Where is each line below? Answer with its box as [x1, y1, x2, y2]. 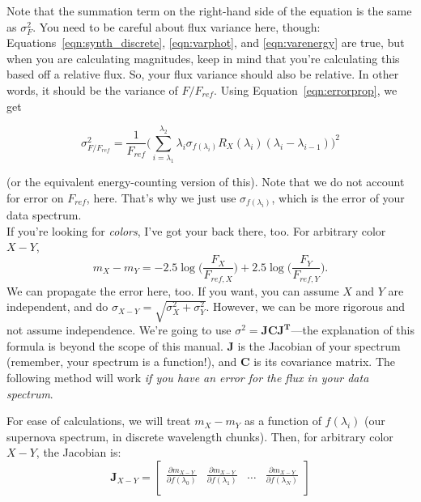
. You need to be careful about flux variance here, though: [32, 18, 321, 35]
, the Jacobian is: [36, 444, 121, 461]
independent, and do [6, 298, 108, 315]
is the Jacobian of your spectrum [237, 337, 401, 354]
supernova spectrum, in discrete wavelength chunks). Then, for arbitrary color [6, 428, 393, 445]
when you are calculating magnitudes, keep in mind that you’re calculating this [6, 49, 400, 66]
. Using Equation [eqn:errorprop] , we [214, 81, 398, 98]
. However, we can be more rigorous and [206, 298, 406, 315]
